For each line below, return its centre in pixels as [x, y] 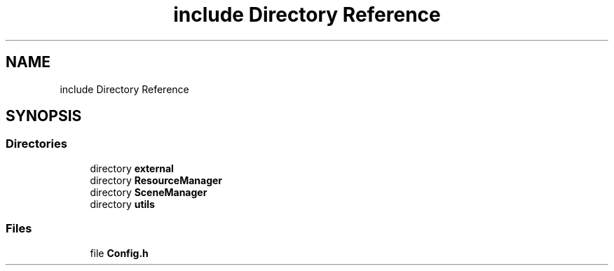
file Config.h [119, 253]
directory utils [122, 204]
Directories [36, 144]
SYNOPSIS [44, 116]
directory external [132, 168]
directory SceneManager [149, 192]
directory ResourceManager [156, 180]
